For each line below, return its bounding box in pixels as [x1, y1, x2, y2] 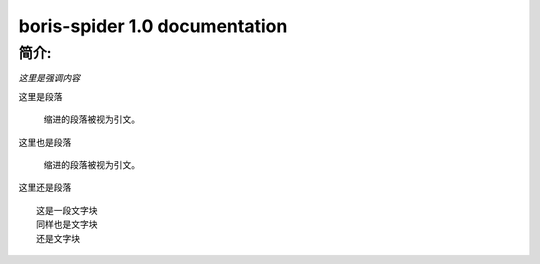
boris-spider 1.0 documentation [18, 15, 288, 37]
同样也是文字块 [36, 219, 98, 230]
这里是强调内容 [18, 72, 80, 84]
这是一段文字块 [36, 205, 98, 216]
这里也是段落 [18, 136, 72, 148]
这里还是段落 [18, 181, 72, 194]
